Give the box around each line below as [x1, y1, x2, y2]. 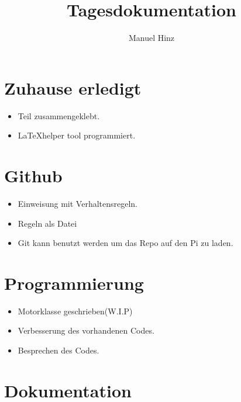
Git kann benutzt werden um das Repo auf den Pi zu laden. [18, 237, 233, 249]
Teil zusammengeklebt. [18, 109, 100, 122]
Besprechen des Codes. [18, 344, 99, 356]
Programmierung [4, 271, 144, 294]
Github [4, 164, 63, 188]
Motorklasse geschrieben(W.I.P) [18, 304, 133, 317]
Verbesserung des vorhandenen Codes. [18, 324, 154, 337]
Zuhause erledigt [4, 75, 142, 99]
